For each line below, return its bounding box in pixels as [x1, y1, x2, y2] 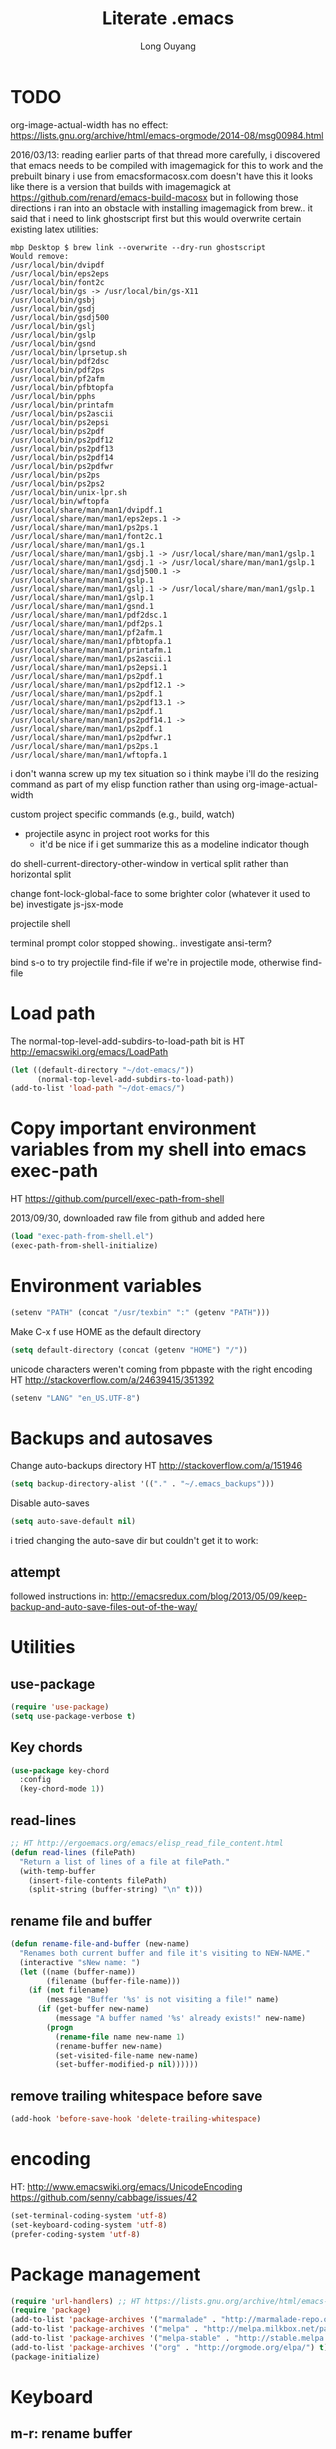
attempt [10, 1563, 61, 1581]
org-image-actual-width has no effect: [10, 118, 169, 131]
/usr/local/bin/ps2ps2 [10, 478, 105, 489]
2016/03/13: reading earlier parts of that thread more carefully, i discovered [10, 148, 321, 161]
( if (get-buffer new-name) [36, 2004, 150, 2014]
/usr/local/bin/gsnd [10, 338, 97, 349]
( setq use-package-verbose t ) [10, 1711, 137, 1721]
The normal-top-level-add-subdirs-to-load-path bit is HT [10, 1035, 246, 1047]
